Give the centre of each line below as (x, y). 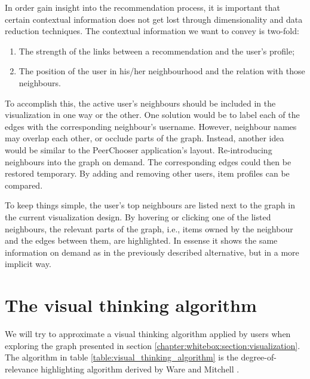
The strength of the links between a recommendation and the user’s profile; (157, 51)
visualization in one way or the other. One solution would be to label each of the (152, 115)
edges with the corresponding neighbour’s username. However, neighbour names (151, 126)
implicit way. (28, 264)
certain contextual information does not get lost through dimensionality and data (154, 19)
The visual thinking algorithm (131, 305)
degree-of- (259, 357)
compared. (24, 185)
